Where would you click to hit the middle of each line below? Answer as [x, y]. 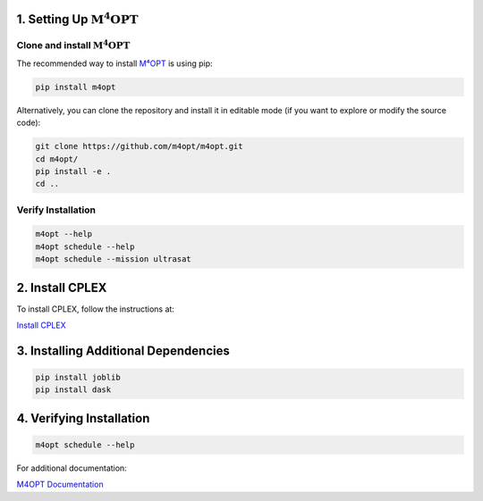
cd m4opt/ [57, 159]
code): [29, 123]
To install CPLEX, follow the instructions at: [95, 309]
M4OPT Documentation [60, 484]
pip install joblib [78, 378]
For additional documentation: [72, 468]
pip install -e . [73, 171]
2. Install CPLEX [62, 287]
